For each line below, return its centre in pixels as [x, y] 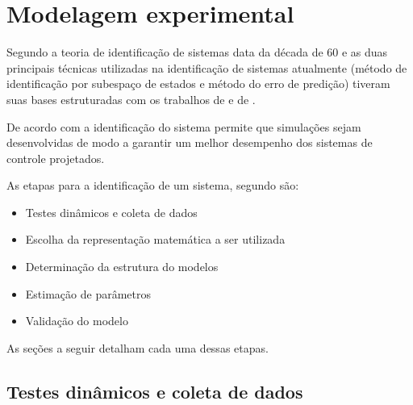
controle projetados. [56, 158]
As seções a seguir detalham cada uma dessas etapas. [138, 347]
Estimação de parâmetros [88, 293]
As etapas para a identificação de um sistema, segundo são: [153, 185]
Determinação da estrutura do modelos [122, 267]
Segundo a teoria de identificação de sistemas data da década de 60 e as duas [197, 52]
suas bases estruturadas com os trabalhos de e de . [131, 99]
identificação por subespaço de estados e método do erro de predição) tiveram [198, 84]
